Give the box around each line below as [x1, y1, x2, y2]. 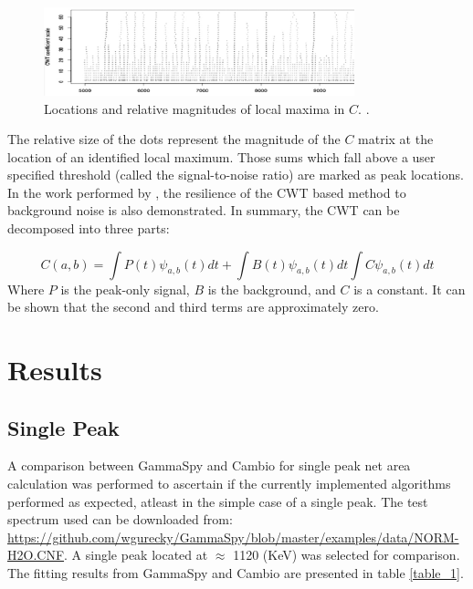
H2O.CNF [7, 545, 65, 564]
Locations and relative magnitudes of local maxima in [44, 98, 345, 118]
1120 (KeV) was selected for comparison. [233, 545, 460, 564]
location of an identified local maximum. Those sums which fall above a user [7, 147, 436, 166]
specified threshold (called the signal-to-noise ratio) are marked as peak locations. [7, 165, 464, 184]
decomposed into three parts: [7, 219, 170, 238]
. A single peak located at [64, 545, 208, 564]
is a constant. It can [353, 279, 466, 298]
